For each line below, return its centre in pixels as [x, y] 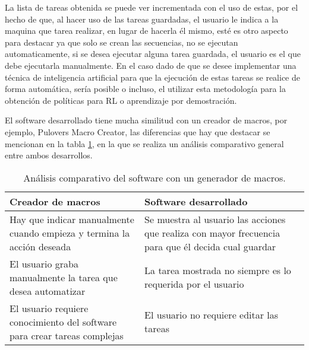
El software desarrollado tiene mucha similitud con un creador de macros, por [146, 120]
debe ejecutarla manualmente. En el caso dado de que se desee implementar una [151, 65]
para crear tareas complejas [67, 335]
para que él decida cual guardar [210, 246]
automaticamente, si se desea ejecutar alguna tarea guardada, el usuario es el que [153, 54]
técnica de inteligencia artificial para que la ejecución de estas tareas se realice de [152, 77]
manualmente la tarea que [64, 277]
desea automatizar [48, 291]
